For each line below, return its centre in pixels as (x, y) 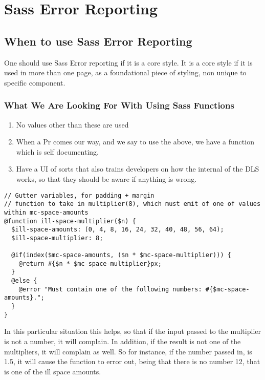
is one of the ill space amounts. (53, 371)
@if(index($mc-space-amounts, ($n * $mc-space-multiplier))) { (121, 255)
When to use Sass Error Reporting (98, 41)
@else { (24, 281)
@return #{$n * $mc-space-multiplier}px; (90, 263)
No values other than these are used (72, 124)
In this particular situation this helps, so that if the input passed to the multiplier (132, 331)
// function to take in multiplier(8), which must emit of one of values (132, 204)
